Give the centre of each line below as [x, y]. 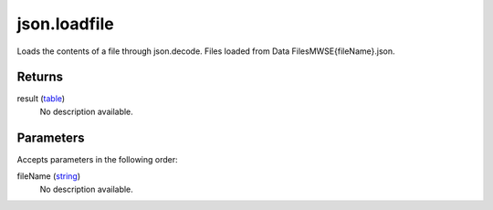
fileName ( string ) [49, 176]
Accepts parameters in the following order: [97, 159]
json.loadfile [65, 24]
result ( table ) [41, 99]
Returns [40, 77]
